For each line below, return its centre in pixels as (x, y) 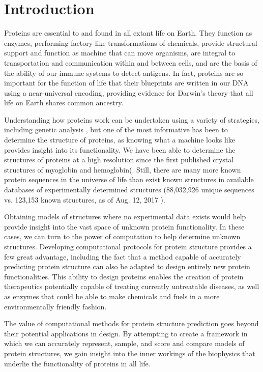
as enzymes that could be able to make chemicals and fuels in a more (112, 296)
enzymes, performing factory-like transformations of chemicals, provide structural (131, 42)
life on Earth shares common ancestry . (64, 103)
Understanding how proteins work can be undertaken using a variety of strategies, (132, 119)
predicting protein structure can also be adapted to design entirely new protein (127, 266)
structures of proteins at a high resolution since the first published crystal (119, 160)
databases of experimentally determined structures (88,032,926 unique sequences (129, 190)
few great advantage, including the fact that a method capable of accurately (123, 256)
